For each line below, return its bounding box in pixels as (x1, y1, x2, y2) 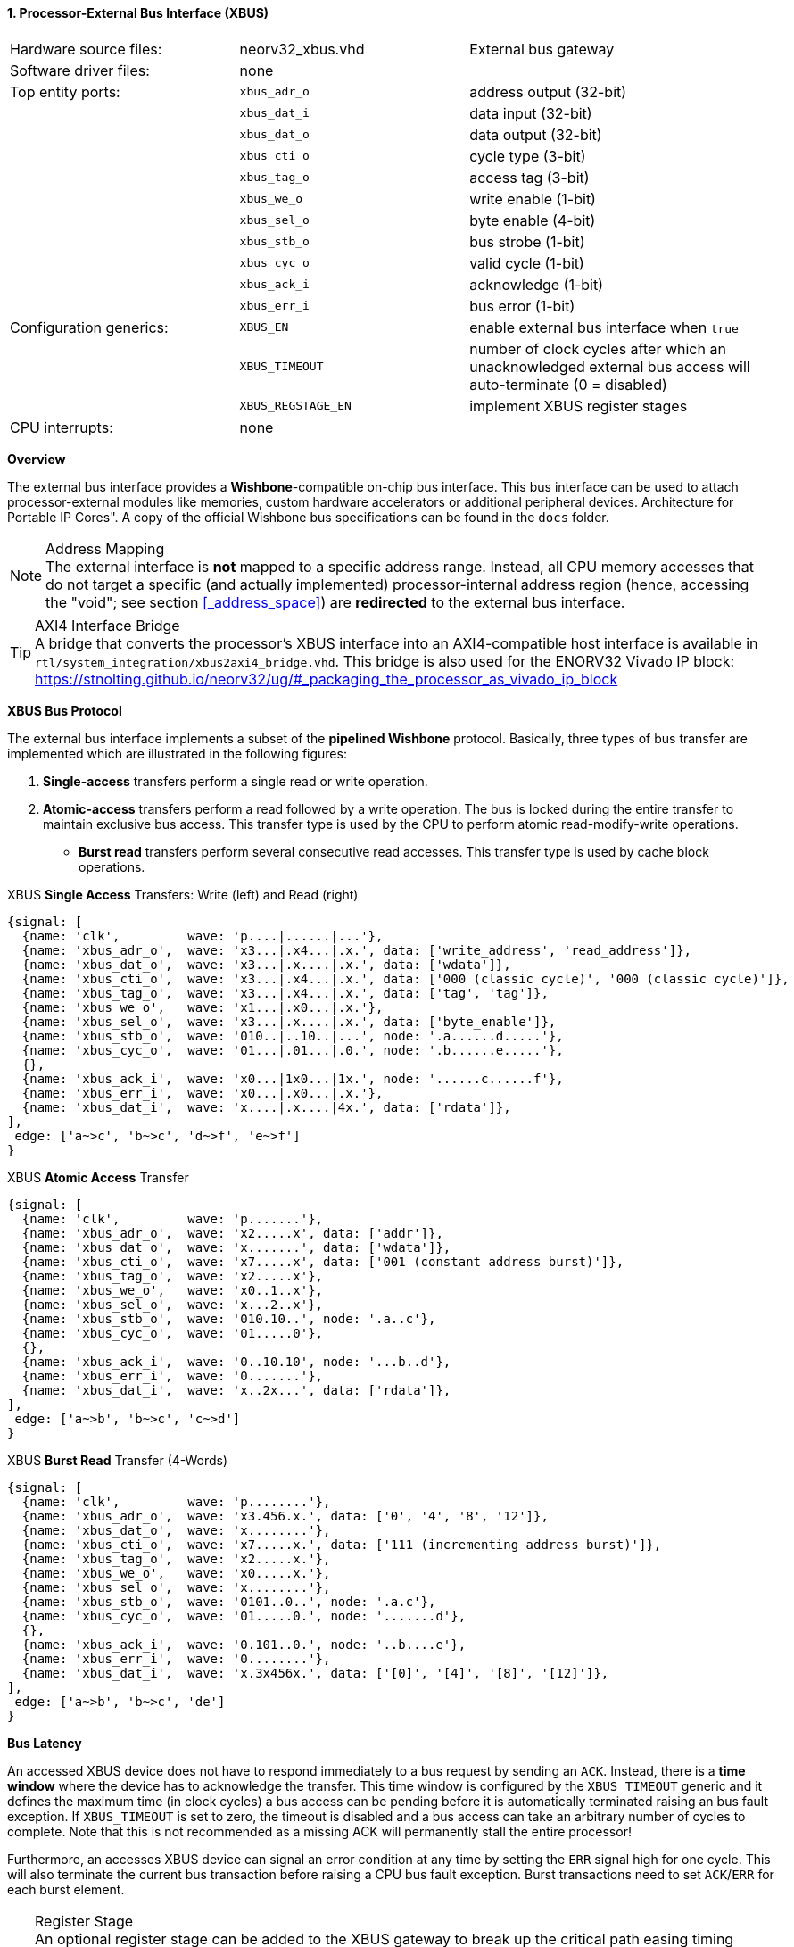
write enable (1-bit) (469, 189, 596, 208)
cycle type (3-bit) (469, 146, 586, 165)
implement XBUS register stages (469, 396, 688, 415)
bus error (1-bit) (469, 296, 575, 315)
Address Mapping (45, 539, 165, 558)
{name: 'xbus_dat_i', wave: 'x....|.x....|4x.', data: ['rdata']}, (21, 1099, 511, 1114)
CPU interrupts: (10, 418, 113, 436)
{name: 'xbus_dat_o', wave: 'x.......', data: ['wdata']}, (21, 1239, 451, 1255)
